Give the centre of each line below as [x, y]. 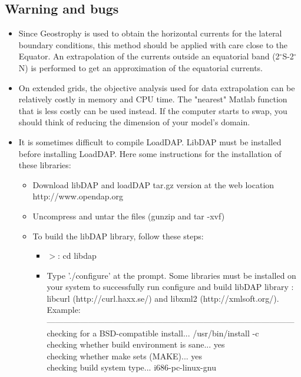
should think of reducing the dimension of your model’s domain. [134, 122]
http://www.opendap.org [78, 196]
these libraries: [45, 165]
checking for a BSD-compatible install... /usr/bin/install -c [153, 333]
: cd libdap [77, 256]
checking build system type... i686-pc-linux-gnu [131, 367]
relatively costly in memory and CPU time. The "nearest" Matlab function [153, 99]
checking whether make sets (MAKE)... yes [125, 356]
